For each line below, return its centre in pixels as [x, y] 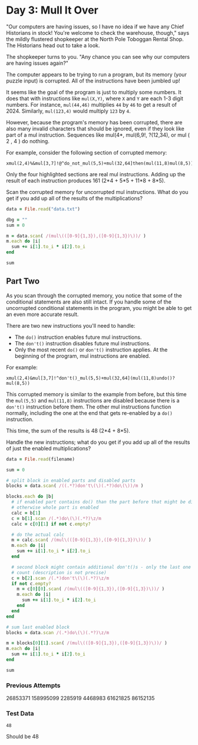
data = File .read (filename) [41, 459]
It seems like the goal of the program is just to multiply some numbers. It [94, 92]
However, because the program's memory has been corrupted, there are [94, 122]
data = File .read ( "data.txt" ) [43, 209]
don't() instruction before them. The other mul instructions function [89, 407]
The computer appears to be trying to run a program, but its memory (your [96, 74]
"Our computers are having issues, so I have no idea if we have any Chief [95, 27]
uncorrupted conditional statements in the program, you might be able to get [99, 308]
